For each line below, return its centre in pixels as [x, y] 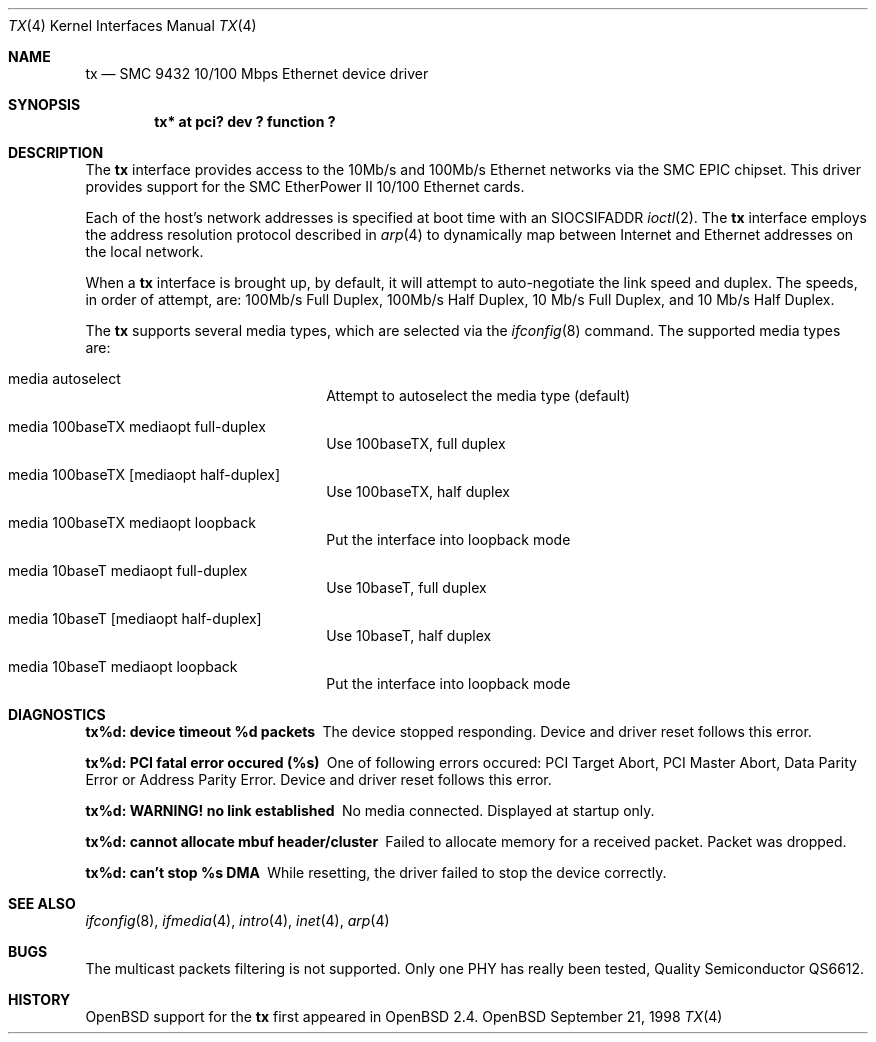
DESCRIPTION [56, 152]
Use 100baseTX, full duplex [416, 443]
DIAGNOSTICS [57, 714]
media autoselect [64, 378]
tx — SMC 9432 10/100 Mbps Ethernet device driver [257, 73]
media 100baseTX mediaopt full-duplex [137, 426]
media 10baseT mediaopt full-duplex [128, 570]
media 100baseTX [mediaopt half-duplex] [144, 474]
